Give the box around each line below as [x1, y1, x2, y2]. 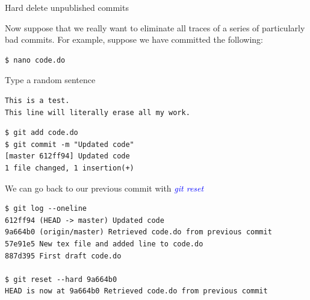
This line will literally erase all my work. [5, 108, 190, 117]
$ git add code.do [5, 128, 78, 137]
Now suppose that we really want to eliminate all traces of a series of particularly [5, 21, 305, 34]
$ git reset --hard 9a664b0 [5, 275, 117, 284]
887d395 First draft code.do [5, 251, 122, 260]
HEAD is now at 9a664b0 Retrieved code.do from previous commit [5, 287, 268, 296]
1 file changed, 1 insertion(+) [5, 163, 134, 172]
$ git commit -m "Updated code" [5, 140, 134, 149]
